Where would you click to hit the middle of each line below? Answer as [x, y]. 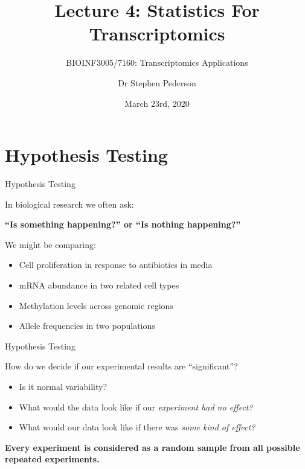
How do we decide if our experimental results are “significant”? [121, 366]
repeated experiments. [52, 459]
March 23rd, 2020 [157, 103]
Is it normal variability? [63, 386]
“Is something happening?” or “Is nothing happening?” [123, 224]
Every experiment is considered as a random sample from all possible [152, 447]
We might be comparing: [50, 244]
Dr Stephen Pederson [157, 82]
